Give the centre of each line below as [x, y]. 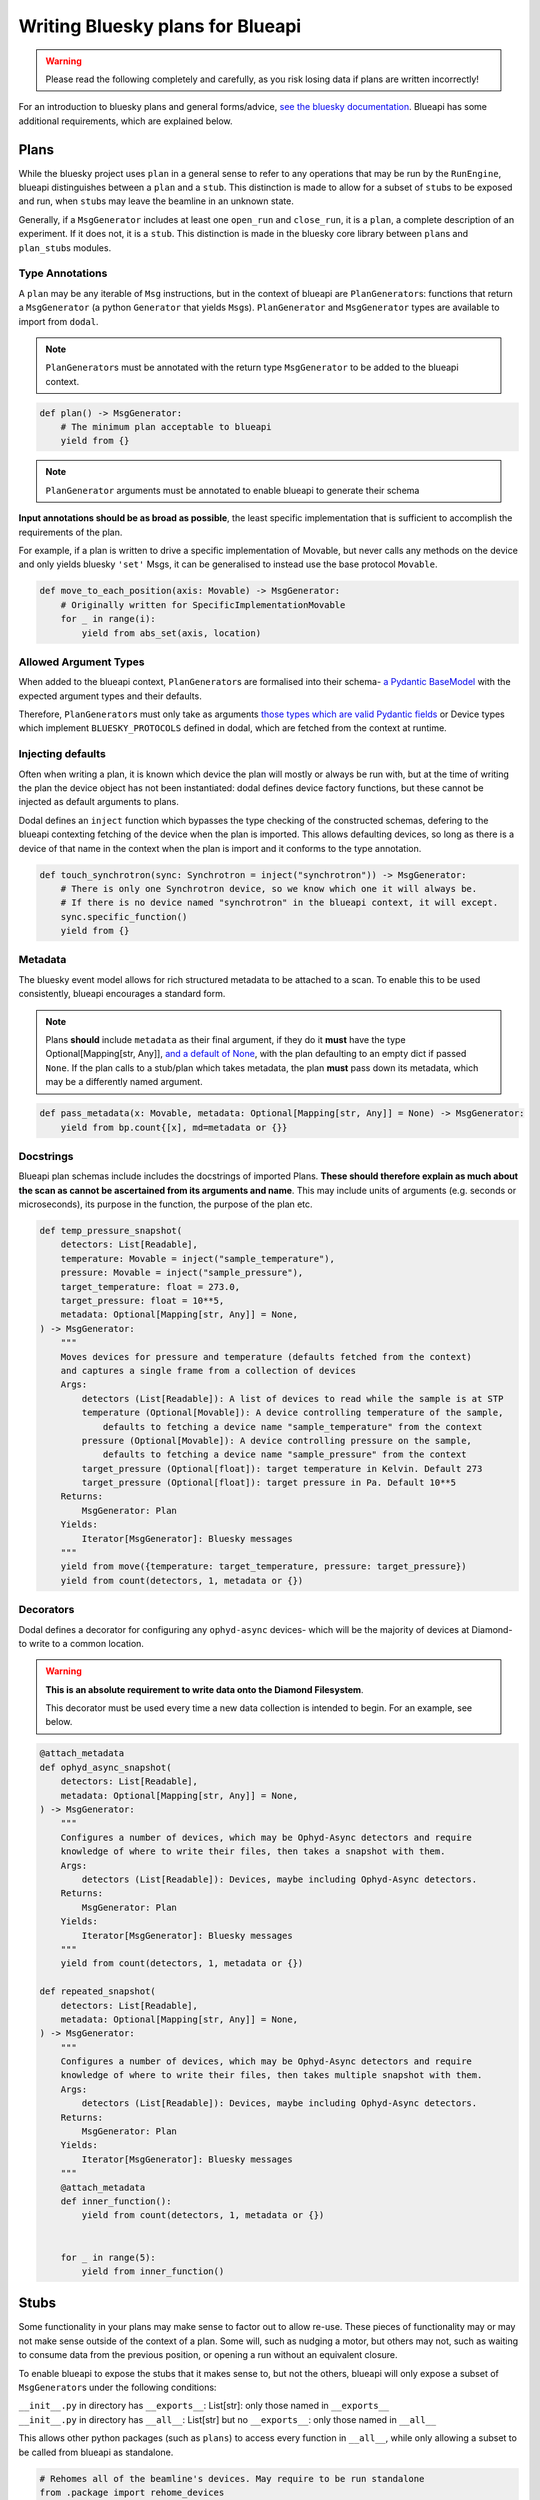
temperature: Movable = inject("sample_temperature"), [197, 1258]
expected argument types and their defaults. [110, 696]
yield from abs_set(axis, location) [171, 633]
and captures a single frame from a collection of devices [208, 1370]
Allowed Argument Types [81, 662]
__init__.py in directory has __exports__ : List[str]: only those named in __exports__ [204, 2406]
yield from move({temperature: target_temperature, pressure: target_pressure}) [263, 1566]
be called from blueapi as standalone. [96, 2452]
